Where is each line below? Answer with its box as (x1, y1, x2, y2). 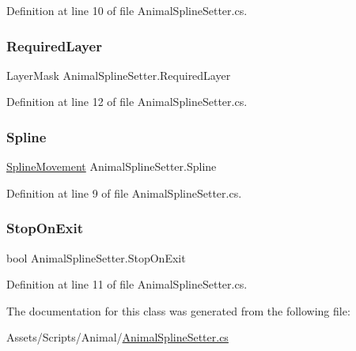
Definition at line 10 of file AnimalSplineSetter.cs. (6, 2, 248, 18)
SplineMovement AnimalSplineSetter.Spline (6, 158, 217, 175)
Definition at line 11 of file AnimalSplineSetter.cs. (6, 276, 248, 292)
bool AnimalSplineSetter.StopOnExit (6, 249, 186, 266)
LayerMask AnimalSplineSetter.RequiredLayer (6, 66, 231, 83)
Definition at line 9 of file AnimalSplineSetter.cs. (6, 184, 242, 201)
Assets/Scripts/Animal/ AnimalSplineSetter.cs (6, 329, 229, 345)
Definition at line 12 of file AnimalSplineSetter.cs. (6, 93, 248, 110)
